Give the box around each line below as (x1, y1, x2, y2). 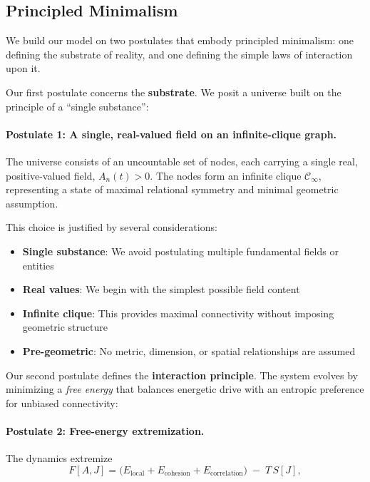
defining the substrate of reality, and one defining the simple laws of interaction (6, 46, 353, 61)
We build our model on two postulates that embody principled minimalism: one (6, 33, 354, 48)
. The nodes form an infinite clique (150, 168, 302, 183)
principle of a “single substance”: (6, 98, 149, 113)
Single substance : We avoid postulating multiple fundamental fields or (22, 243, 339, 258)
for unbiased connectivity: (6, 395, 118, 410)
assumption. (6, 195, 58, 210)
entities (22, 257, 54, 272)
